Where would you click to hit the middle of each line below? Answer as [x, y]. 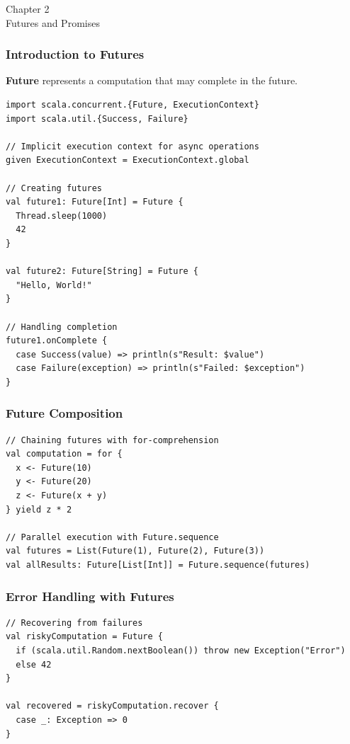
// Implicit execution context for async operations [132, 146]
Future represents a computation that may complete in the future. [152, 80]
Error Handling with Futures [90, 596]
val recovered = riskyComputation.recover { [112, 706]
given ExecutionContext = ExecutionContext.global [128, 160]
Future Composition [64, 413]
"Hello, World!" [54, 285]
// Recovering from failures [74, 623]
